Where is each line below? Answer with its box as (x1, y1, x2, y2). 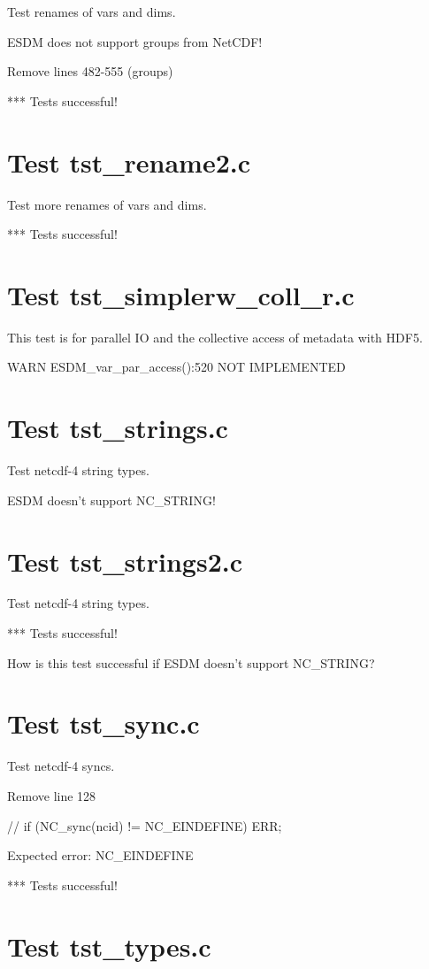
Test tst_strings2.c (7, 542, 242, 579)
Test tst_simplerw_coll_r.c (7, 276, 355, 312)
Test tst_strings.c (7, 410, 228, 446)
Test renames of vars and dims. (7, 3, 176, 20)
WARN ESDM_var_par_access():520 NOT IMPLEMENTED (7, 358, 346, 376)
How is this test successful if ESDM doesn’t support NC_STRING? (7, 653, 375, 672)
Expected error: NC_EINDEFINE (7, 846, 194, 865)
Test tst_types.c (7, 927, 211, 964)
